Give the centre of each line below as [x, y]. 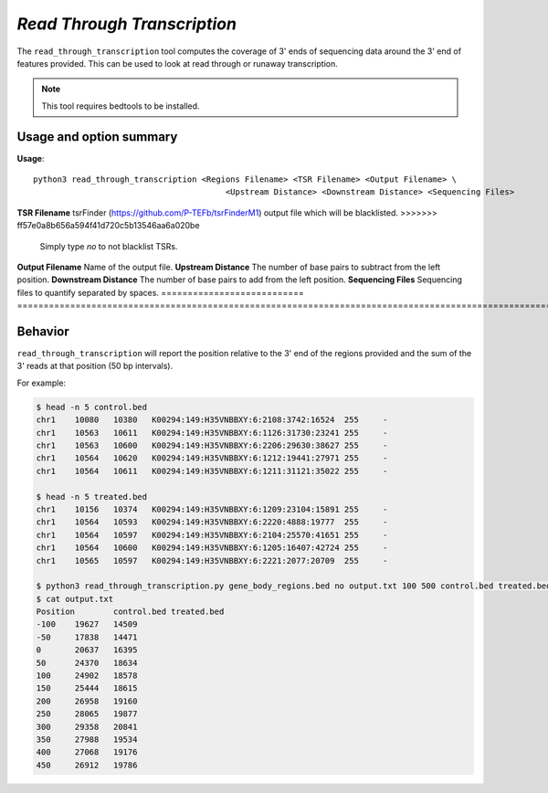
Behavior [43, 331]
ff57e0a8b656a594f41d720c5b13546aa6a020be [108, 226]
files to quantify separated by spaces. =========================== [161, 292]
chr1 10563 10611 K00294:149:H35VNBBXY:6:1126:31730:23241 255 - [212, 433]
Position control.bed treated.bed [130, 612]
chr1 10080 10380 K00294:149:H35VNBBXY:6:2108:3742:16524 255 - [212, 420]
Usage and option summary [97, 137]
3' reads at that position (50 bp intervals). [95, 366]
